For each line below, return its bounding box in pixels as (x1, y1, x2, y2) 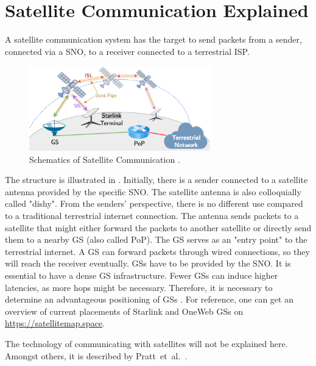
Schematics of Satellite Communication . (29, 152, 180, 165)
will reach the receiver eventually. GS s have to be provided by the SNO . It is (5, 257, 291, 270)
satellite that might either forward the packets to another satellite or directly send (5, 221, 312, 234)
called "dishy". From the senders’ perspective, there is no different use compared (5, 197, 303, 210)
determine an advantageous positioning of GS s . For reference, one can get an (5, 293, 293, 306)
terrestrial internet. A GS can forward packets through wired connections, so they (5, 245, 310, 257)
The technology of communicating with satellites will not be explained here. (5, 337, 288, 350)
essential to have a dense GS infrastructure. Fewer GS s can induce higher (5, 269, 278, 282)
